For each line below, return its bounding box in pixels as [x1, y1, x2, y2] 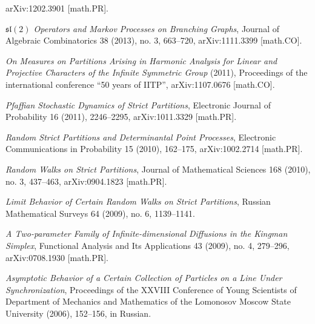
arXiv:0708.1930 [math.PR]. [5, 251, 109, 263]
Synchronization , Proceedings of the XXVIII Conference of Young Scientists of [5, 283, 297, 296]
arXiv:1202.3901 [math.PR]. [5, 2, 109, 14]
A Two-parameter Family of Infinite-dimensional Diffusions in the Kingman [5, 227, 288, 240]
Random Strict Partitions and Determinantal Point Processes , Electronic [5, 130, 276, 143]
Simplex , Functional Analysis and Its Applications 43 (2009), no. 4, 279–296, [5, 239, 290, 251]
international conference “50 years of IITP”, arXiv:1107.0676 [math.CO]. [5, 78, 275, 90]
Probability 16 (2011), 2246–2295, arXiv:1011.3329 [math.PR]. [5, 110, 237, 123]
